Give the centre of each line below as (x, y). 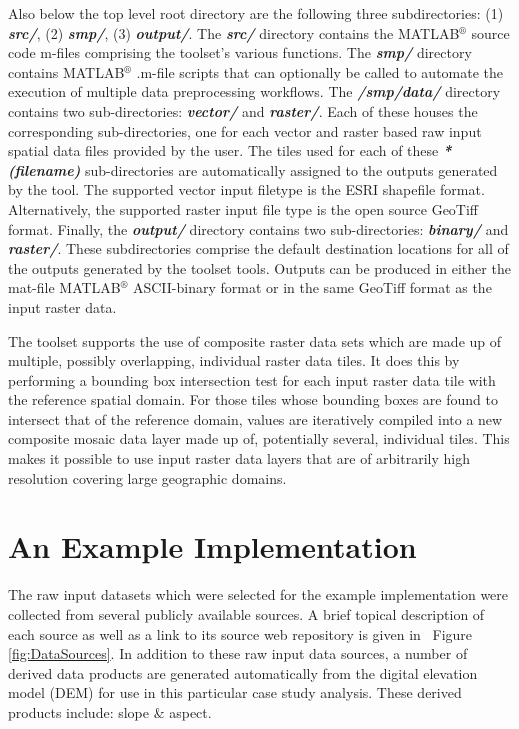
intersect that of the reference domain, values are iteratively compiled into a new (255, 418)
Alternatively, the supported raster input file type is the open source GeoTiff (243, 208)
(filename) (44, 169)
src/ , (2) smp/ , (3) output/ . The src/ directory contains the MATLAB (234, 32)
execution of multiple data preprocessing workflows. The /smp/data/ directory (254, 91)
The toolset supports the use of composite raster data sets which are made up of (255, 340)
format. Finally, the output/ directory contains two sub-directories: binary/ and (258, 228)
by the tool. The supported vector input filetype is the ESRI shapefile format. (246, 189)
